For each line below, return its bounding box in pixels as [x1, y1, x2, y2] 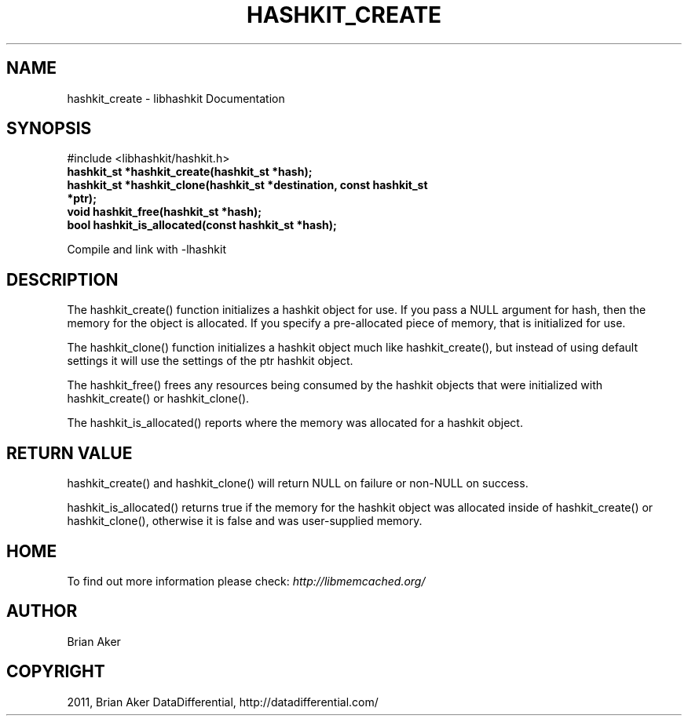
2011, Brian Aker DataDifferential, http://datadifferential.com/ [67, 695, 379, 709]
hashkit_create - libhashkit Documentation [67, 91, 285, 105]
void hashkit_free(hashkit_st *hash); [67, 205, 262, 219]
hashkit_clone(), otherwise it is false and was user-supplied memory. [67, 514, 423, 528]
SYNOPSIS [6, 119, 92, 139]
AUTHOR [6, 601, 78, 622]
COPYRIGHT [6, 662, 105, 682]
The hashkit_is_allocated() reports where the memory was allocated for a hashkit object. [67, 416, 523, 430]
